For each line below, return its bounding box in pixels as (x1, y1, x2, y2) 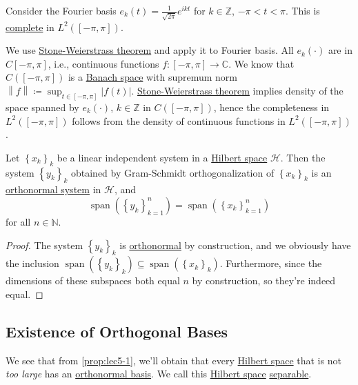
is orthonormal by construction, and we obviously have (119, 237, 351, 252)
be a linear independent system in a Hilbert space (57, 150, 268, 164)
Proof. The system (6, 237, 83, 252)
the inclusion (6, 256, 59, 270)
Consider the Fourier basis (6, 3, 117, 17)
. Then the (280, 150, 326, 164)
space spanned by (6, 99, 79, 114)
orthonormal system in (6, 182, 101, 197)
